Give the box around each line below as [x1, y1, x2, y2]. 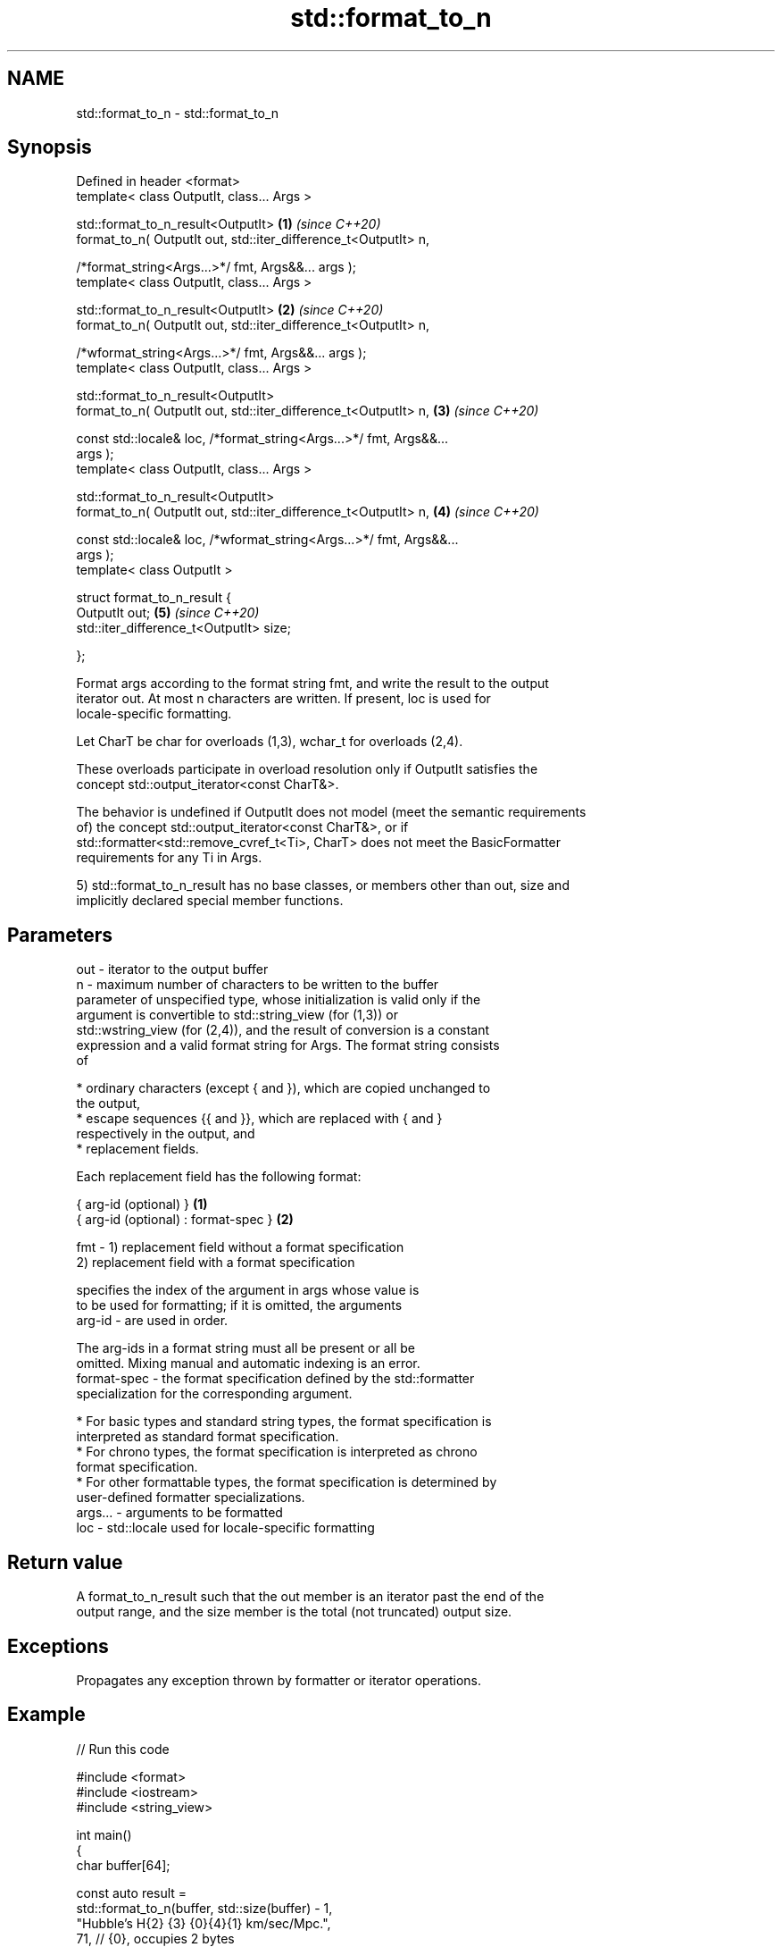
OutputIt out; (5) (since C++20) [76, 605, 260, 621]
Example [7, 1703, 86, 1726]
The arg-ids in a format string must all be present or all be [76, 1340, 416, 1356]
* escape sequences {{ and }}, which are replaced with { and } [76, 1111, 443, 1127]
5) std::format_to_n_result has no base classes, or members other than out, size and [76, 877, 570, 894]
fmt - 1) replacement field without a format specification [76, 1239, 404, 1255]
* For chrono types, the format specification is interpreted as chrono [76, 1444, 478, 1460]
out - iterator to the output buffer [76, 961, 269, 978]
